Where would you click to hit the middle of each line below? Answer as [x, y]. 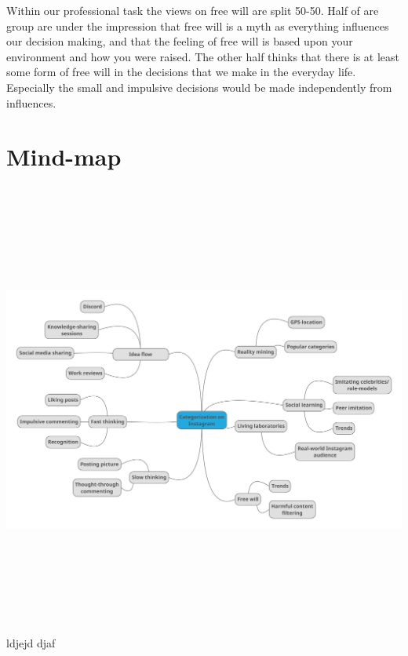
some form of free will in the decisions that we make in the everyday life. [181, 72]
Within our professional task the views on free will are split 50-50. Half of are [193, 10]
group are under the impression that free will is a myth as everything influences [198, 26]
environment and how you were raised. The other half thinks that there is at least [203, 56]
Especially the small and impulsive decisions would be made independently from [199, 87]
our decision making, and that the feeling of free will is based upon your [180, 41]
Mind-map [64, 157]
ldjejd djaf [31, 642]
